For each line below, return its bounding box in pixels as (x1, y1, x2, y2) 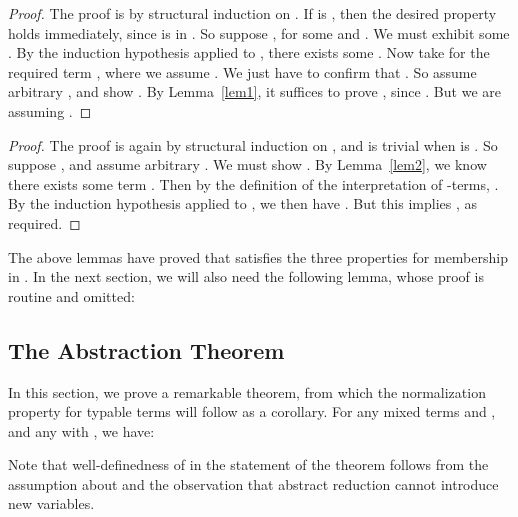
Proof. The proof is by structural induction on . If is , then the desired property (8, 3, 497, 23)
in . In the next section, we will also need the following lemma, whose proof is (8, 266, 484, 287)
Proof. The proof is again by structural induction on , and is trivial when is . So (8, 134, 498, 155)
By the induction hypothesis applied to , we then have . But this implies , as (8, 193, 477, 214)
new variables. (8, 493, 95, 514)
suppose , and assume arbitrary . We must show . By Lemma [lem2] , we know (8, 154, 487, 175)
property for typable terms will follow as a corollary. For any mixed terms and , (8, 401, 496, 422)
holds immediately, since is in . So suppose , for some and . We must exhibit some (8, 22, 510, 43)
